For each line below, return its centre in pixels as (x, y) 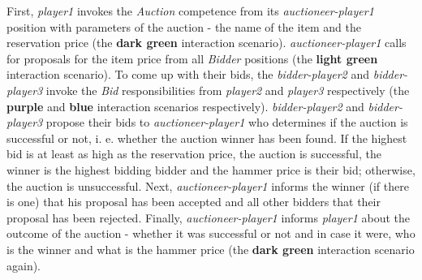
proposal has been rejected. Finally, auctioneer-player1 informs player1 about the (209, 217)
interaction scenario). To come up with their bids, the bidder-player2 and (188, 74)
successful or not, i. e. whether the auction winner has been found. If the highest (207, 138)
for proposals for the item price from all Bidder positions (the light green (192, 58)
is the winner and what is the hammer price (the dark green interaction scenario (211, 249)
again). (24, 265)
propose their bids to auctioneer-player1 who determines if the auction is (227, 122)
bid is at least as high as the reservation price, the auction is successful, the (194, 154)
